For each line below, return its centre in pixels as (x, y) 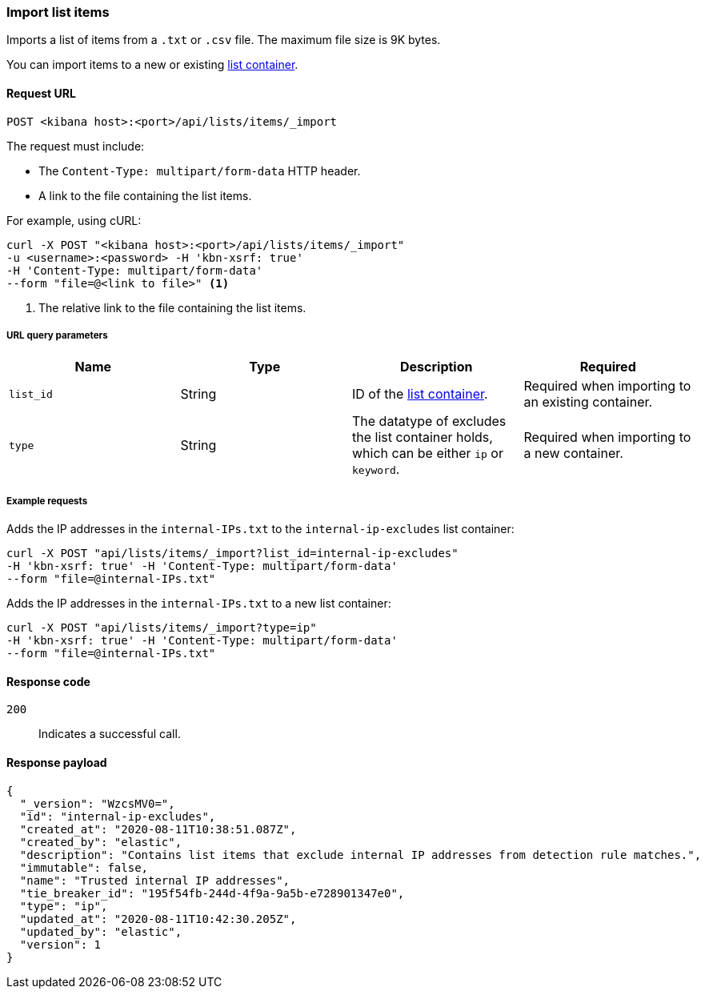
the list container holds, (423, 437)
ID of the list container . (420, 394)
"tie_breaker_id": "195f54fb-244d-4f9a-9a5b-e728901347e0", (212, 893)
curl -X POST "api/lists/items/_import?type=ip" (162, 628)
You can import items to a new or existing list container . (152, 65)
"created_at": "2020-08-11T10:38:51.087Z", (158, 829)
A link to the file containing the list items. (145, 195)
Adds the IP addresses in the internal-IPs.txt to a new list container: (199, 604)
